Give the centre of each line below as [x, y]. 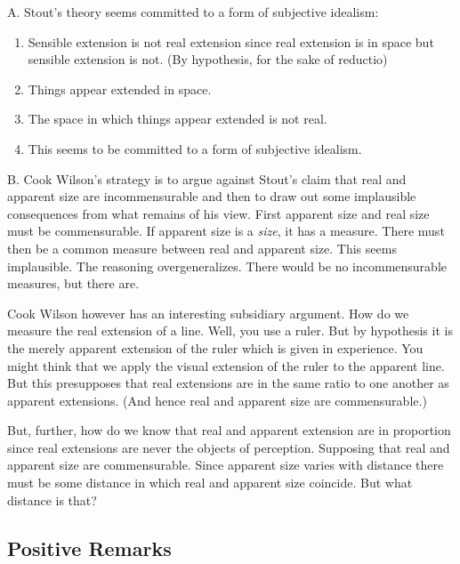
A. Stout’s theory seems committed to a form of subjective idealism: [193, 12]
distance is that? [52, 500]
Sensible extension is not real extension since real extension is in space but [231, 41]
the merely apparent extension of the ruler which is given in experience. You [215, 347]
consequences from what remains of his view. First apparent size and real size [218, 213]
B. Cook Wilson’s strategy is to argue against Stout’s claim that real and [207, 178]
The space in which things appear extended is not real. [178, 119]
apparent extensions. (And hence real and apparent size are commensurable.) [217, 400]
